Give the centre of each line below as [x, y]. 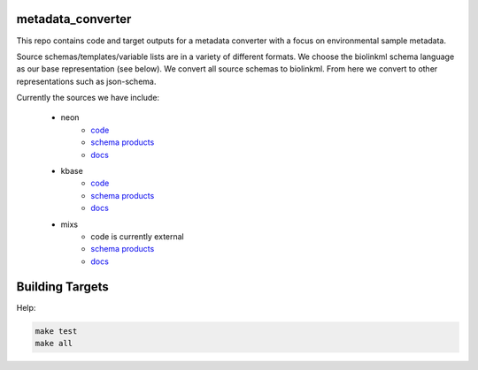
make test [56, 331]
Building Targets [63, 287]
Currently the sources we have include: [88, 98]
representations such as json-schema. [86, 81]
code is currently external [138, 236]
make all [54, 344]
